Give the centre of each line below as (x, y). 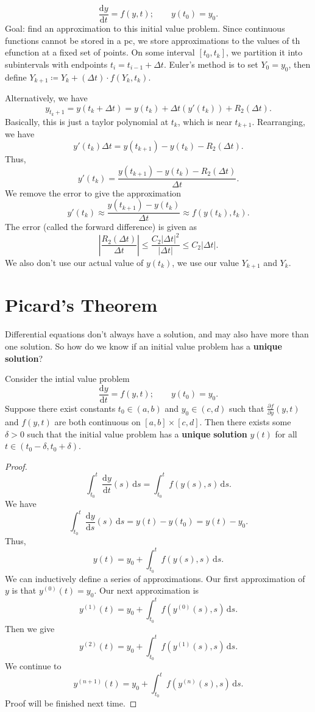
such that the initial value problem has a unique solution (137, 433)
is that (24, 590)
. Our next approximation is (147, 590)
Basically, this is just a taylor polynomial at (87, 121)
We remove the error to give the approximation (93, 192)
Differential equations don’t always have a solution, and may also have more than (157, 334)
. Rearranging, (278, 121)
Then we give (30, 628)
